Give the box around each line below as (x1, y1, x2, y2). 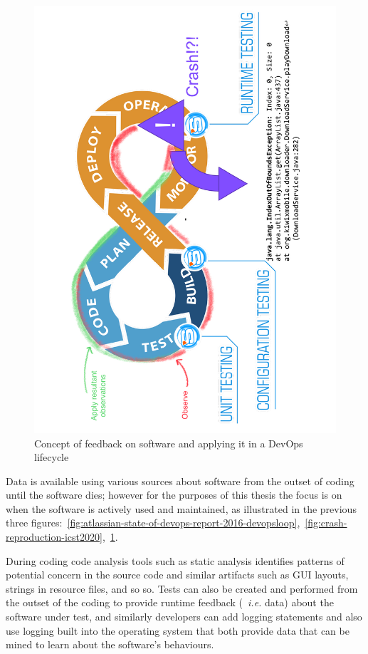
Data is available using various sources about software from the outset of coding (6, 473, 354, 488)
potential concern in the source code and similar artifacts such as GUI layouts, (6, 567, 349, 582)
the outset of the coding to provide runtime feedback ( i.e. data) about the (6, 595, 334, 610)
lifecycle (34, 450, 69, 464)
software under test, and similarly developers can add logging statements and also (6, 609, 362, 624)
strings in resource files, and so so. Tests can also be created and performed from (6, 581, 358, 596)
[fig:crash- (305, 515, 347, 530)
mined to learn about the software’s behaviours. (6, 637, 214, 652)
